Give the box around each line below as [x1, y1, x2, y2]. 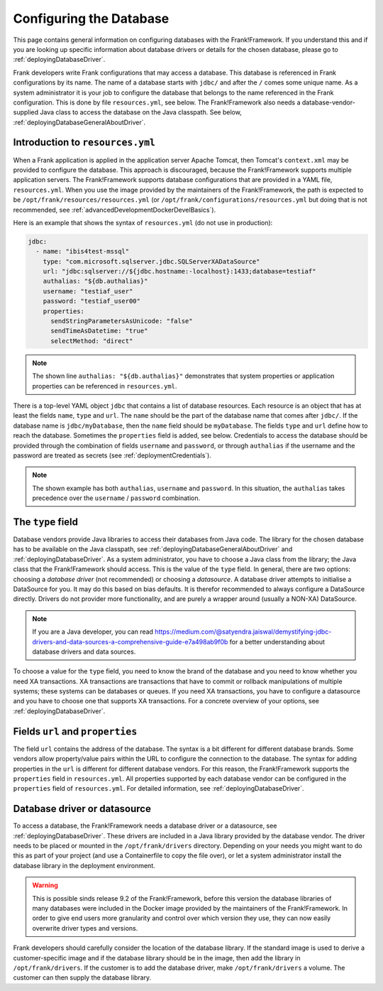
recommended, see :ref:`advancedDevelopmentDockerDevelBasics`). [13, 205, 216, 214]
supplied [13, 108, 39, 117]
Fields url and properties [13, 725, 138, 737]
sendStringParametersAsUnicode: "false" [50, 317, 193, 325]
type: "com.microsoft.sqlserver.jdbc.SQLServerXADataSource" [43, 257, 260, 266]
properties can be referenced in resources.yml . [32, 381, 177, 390]
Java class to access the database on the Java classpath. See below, [40, 108, 243, 117]
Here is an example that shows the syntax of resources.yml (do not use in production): [13, 218, 273, 227]
